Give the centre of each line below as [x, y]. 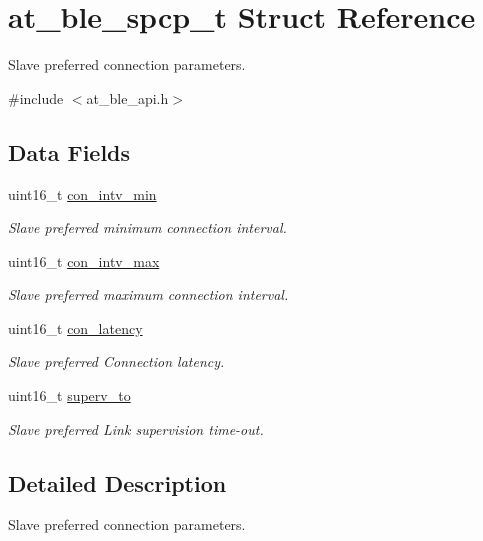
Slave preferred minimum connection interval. [147, 227]
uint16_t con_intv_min [82, 193]
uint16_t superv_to [69, 395]
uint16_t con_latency [75, 327]
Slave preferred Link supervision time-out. [136, 428]
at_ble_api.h [127, 97]
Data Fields [69, 151]
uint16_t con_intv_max [84, 260]
